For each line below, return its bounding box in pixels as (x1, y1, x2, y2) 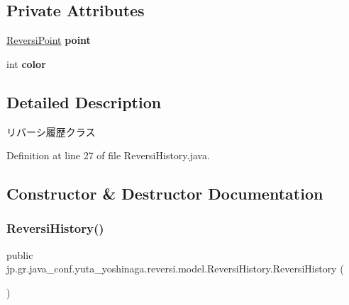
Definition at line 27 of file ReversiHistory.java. (6, 148, 210, 163)
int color (6, 56, 46, 71)
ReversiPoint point (6, 33, 91, 47)
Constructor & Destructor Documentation (6, 183, 323, 205)
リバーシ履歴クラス (6, 124, 96, 139)
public (6, 247, 33, 262)
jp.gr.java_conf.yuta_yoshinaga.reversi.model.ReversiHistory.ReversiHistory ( (6, 261, 344, 276)
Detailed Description (6, 91, 162, 113)
